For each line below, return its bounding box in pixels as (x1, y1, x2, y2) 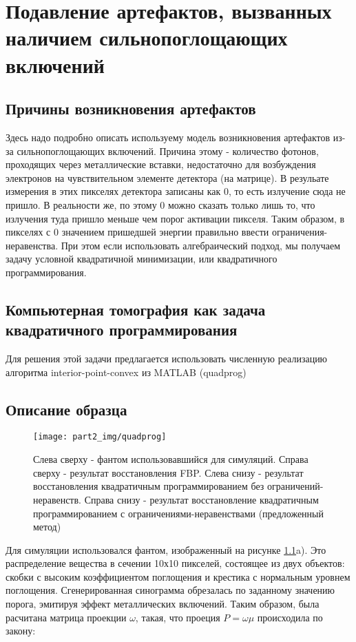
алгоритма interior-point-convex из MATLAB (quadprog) (6, 364, 247, 379)
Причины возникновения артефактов (6, 98, 256, 119)
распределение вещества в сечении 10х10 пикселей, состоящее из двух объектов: (6, 556, 345, 570)
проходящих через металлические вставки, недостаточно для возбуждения (6, 157, 316, 172)
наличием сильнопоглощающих (6, 23, 288, 52)
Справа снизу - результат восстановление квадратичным (84, 492, 319, 506)
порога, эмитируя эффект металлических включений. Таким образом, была (6, 597, 320, 611)
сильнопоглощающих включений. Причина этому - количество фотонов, (17, 143, 319, 158)
